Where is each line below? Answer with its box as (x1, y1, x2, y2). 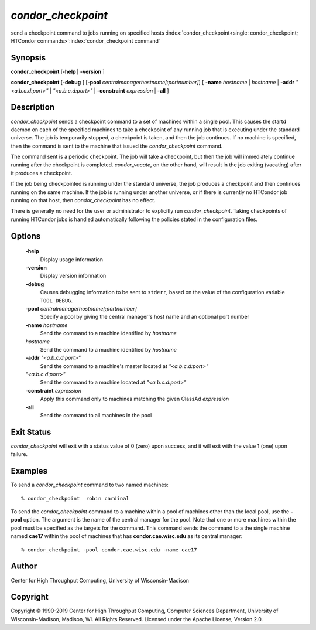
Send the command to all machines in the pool (40, 412, 152, 419)
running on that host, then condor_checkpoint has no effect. (11, 197, 156, 204)
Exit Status (11, 427, 51, 437)
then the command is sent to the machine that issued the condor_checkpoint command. (11, 142, 223, 149)
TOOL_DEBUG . (40, 297, 73, 304)
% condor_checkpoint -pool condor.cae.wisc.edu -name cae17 (21, 546, 197, 553)
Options (11, 231, 41, 241)
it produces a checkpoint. (11, 169, 73, 176)
